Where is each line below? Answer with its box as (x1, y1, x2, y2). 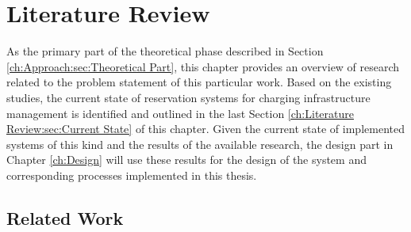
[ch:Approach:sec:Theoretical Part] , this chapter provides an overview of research (6, 58, 400, 74)
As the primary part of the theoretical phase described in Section (6, 43, 324, 59)
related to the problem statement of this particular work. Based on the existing (6, 74, 392, 90)
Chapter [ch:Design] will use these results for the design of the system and (6, 151, 367, 168)
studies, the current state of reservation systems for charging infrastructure (6, 89, 371, 105)
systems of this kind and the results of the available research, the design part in (6, 135, 394, 152)
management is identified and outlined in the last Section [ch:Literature (6, 105, 354, 121)
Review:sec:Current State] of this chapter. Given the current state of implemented (6, 120, 405, 137)
